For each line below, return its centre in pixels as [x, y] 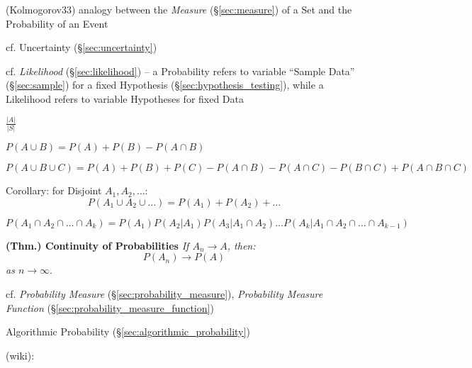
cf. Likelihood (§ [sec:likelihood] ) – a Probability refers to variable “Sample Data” [180, 71]
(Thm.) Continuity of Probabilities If [97, 245]
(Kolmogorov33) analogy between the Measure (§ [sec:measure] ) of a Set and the [179, 9]
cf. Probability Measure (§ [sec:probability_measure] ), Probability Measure [164, 293]
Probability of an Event [57, 23]
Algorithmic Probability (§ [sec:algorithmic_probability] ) [128, 331]
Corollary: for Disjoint [54, 190]
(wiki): [20, 355]
